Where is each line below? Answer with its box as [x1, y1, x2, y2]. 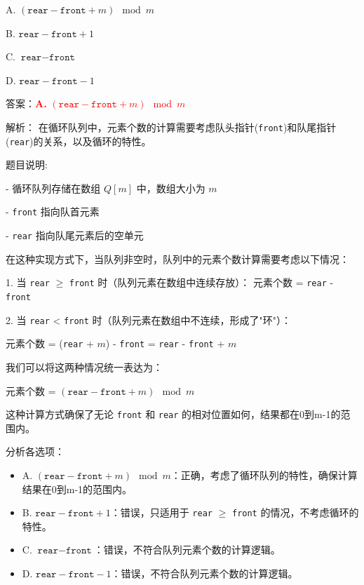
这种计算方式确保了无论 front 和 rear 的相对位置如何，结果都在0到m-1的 [6, 407, 341, 422]
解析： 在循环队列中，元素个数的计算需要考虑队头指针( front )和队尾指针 [6, 119, 337, 134]
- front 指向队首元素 [6, 204, 100, 219]
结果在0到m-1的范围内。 [22, 481, 133, 496]
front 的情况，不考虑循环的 [231, 505, 359, 520]
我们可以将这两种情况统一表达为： [6, 360, 163, 374]
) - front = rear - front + [105, 336, 225, 351]
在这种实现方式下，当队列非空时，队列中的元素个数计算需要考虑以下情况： [6, 251, 349, 266]
